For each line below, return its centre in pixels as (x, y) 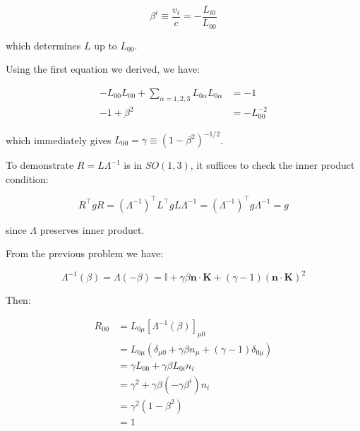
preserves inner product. (92, 229)
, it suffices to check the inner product (272, 165)
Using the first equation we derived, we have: (103, 69)
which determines (43, 45)
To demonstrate (40, 165)
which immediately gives (59, 140)
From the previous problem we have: (85, 253)
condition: (27, 178)
